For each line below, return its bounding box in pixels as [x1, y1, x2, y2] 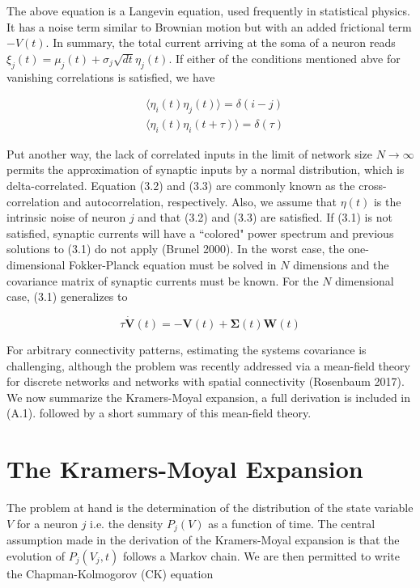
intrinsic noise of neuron [6, 209, 126, 226]
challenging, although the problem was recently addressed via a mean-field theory [6, 357, 410, 374]
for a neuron [16, 514, 78, 531]
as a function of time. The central [208, 514, 375, 531]
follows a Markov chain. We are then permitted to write [122, 547, 400, 564]
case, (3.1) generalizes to [6, 288, 128, 305]
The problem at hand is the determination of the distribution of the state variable [6, 499, 414, 516]
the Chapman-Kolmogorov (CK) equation [6, 565, 214, 582]
